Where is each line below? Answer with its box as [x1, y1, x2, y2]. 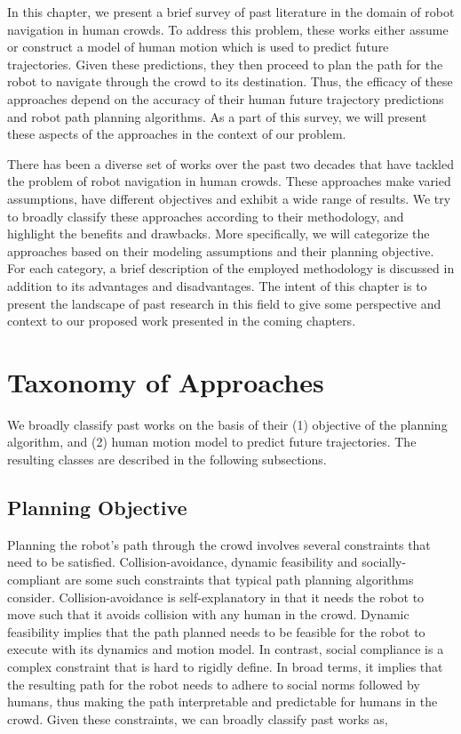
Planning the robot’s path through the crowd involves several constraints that [7, 535, 431, 553]
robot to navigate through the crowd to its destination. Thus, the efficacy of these [7, 72, 453, 91]
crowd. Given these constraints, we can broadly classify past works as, [7, 709, 388, 728]
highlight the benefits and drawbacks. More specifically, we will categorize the [7, 224, 430, 243]
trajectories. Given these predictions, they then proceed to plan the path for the [7, 54, 443, 73]
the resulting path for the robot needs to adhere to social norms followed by [7, 674, 420, 693]
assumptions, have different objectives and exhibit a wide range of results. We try [7, 189, 451, 207]
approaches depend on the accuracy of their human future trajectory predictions [7, 89, 444, 108]
